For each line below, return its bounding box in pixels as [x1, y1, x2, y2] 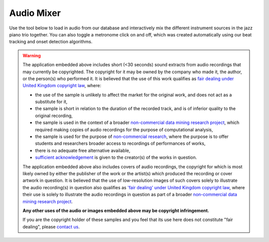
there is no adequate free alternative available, [35, 147, 131, 153]
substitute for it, [35, 99, 68, 105]
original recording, [35, 113, 73, 119]
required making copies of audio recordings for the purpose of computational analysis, [35, 126, 213, 132]
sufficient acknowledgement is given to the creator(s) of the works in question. [35, 154, 197, 160]
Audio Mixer [9, 7, 61, 18]
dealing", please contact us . [22, 224, 80, 230]
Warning [22, 52, 41, 58]
